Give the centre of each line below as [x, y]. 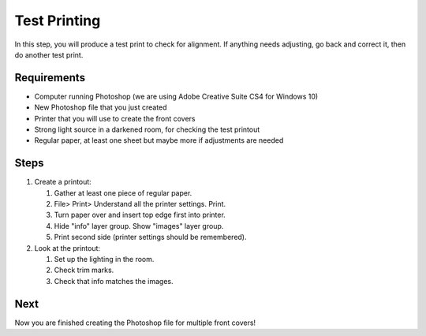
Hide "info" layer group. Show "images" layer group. [139, 226]
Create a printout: [63, 182]
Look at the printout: [67, 248]
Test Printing [58, 21]
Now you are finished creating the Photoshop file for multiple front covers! [135, 323]
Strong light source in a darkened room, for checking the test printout [147, 129]
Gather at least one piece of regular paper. [123, 192]
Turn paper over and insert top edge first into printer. [140, 215]
